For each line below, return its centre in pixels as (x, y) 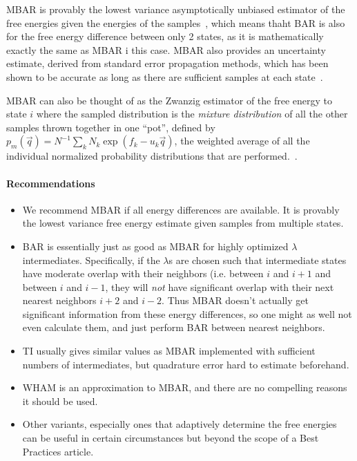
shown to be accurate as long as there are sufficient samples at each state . (165, 76)
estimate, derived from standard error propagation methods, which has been (167, 63)
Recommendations (51, 183)
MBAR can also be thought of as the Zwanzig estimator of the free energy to (170, 100)
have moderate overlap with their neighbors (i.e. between (143, 273)
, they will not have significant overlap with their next (220, 286)
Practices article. (58, 451)
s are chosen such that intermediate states (258, 260)
